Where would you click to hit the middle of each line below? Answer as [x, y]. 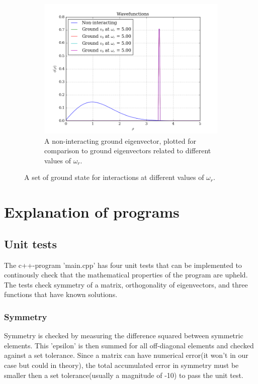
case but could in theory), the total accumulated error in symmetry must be [121, 365]
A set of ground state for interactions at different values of [114, 177]
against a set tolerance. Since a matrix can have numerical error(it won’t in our [126, 355]
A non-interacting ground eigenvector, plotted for [120, 140]
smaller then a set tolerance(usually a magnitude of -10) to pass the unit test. [124, 375]
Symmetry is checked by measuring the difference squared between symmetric [124, 335]
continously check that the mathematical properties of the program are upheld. [126, 275]
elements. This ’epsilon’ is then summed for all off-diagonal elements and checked [129, 345]
